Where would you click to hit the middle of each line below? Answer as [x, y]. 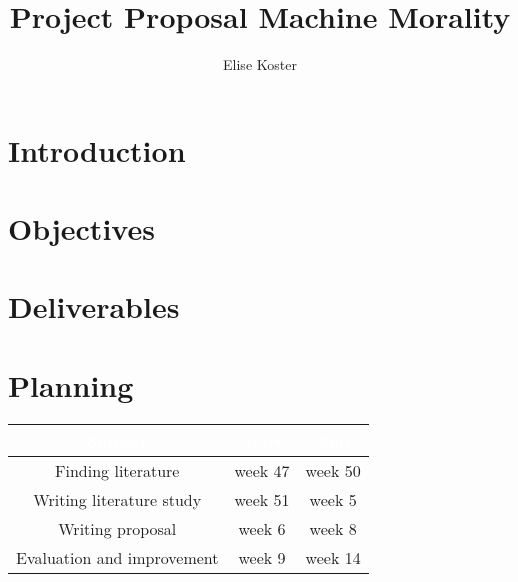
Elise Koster [260, 64]
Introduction [97, 149]
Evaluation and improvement [117, 557]
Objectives [81, 228]
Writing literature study [117, 499]
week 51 [262, 499]
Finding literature [117, 470]
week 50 [333, 470]
